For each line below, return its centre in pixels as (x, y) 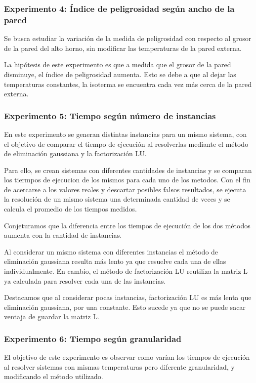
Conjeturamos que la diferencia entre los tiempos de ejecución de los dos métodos (127, 225)
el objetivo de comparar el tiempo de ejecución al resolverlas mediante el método (126, 144)
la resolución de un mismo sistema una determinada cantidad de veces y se (117, 199)
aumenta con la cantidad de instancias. (63, 235)
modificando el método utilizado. (54, 376)
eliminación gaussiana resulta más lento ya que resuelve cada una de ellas (115, 261)
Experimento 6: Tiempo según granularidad (93, 338)
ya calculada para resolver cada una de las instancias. (85, 280)
